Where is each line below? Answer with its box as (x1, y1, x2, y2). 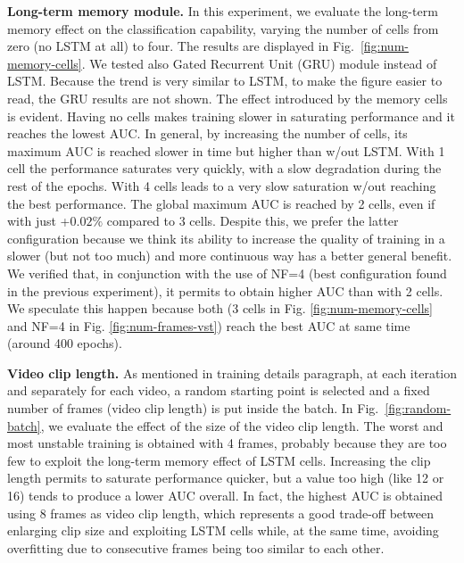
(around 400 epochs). (7, 334, 122, 352)
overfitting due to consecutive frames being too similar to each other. (7, 538, 385, 557)
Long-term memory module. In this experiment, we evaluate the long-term (7, 2, 438, 20)
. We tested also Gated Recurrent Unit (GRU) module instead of (81, 54, 437, 72)
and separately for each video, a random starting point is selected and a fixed (7, 381, 430, 400)
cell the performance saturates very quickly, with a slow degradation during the (7, 159, 442, 178)
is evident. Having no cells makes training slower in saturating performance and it (7, 106, 455, 125)
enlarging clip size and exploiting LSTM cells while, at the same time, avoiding (7, 521, 439, 540)
